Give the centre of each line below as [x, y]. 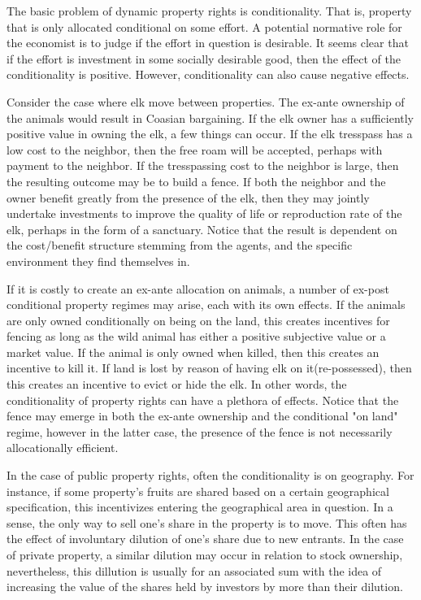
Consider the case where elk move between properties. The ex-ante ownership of [206, 101]
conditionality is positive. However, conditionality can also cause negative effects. [208, 74]
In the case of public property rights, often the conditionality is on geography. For [210, 475]
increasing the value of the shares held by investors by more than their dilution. [205, 587]
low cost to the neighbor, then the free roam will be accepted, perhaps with [195, 149]
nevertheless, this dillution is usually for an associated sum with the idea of [194, 570]
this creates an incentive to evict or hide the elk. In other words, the [177, 384]
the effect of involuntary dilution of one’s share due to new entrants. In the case [205, 539]
